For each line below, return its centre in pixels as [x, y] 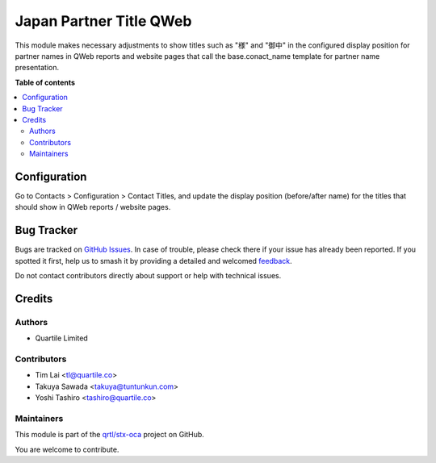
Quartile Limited [61, 338]
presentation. [37, 68]
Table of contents [45, 82]
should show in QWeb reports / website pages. [93, 207]
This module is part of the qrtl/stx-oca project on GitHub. [110, 435]
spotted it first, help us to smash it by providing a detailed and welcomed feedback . [153, 261]
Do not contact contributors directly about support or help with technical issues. [148, 276]
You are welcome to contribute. [67, 449]
